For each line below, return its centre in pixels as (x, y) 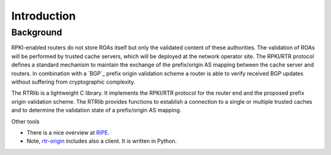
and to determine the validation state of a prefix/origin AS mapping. (96, 110)
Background (37, 32)
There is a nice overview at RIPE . (68, 132)
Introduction (44, 16)
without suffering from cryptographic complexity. (73, 82)
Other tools (25, 121)
